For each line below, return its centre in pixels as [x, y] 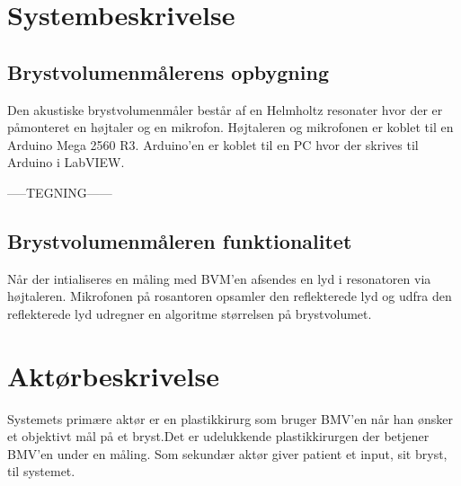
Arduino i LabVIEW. [66, 162]
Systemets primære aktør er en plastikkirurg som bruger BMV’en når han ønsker [230, 418]
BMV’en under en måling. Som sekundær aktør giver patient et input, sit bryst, [227, 453]
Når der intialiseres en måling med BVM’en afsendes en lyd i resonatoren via [219, 278]
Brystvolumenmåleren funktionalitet [180, 240]
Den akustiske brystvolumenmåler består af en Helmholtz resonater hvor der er [225, 109]
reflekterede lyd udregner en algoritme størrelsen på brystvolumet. [190, 313]
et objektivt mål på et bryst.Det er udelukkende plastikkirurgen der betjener [218, 436]
